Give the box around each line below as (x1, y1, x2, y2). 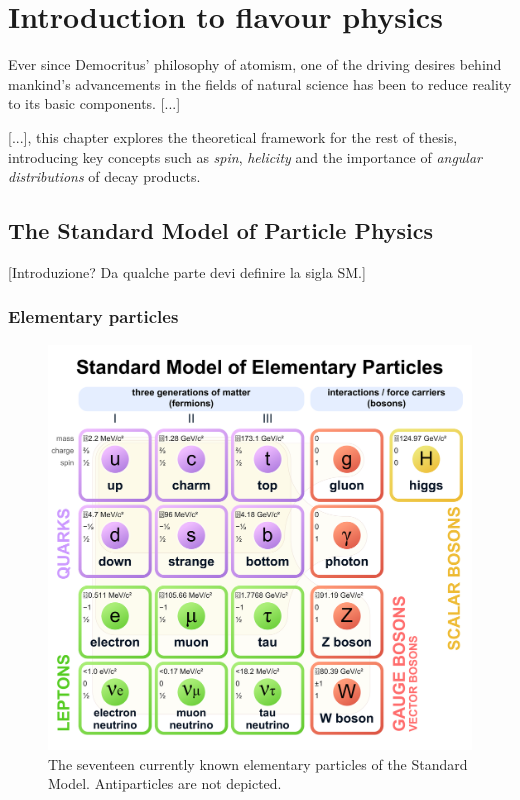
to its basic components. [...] (8, 93, 181, 114)
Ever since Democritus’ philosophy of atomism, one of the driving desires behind (8, 54, 502, 75)
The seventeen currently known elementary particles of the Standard (48, 753, 468, 774)
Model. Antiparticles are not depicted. (48, 773, 282, 794)
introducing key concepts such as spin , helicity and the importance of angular (8, 146, 483, 167)
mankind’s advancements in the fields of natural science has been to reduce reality (8, 73, 512, 94)
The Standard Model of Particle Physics (8, 215, 433, 246)
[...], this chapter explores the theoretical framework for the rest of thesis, (8, 126, 458, 147)
